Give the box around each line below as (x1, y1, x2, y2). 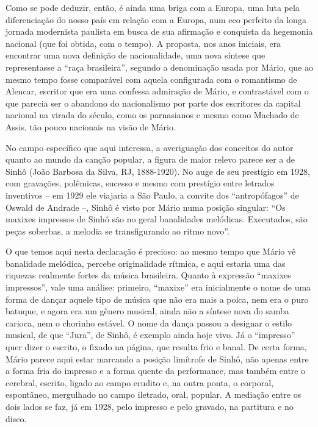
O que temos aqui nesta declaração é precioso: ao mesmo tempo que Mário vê (5, 245, 296, 258)
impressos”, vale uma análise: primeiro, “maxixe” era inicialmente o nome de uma (5, 281, 311, 294)
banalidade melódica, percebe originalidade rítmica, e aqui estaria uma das (5, 256, 286, 269)
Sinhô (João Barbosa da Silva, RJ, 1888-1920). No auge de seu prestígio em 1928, (5, 164, 310, 177)
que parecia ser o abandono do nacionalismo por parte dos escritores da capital (5, 96, 301, 109)
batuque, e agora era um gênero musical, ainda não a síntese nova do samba (5, 305, 289, 317)
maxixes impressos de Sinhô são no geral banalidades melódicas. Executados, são (5, 213, 308, 225)
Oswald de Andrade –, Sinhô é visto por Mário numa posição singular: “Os (5, 200, 286, 213)
